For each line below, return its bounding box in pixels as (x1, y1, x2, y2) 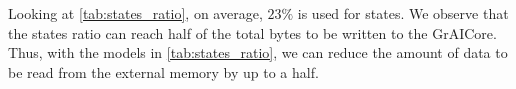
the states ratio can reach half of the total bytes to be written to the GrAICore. (8, 22, 497, 43)
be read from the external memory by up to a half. (8, 61, 319, 82)
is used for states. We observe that (297, 3, 509, 23)
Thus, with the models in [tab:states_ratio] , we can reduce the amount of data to (8, 42, 508, 63)
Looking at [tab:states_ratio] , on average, (8, 3, 263, 23)
